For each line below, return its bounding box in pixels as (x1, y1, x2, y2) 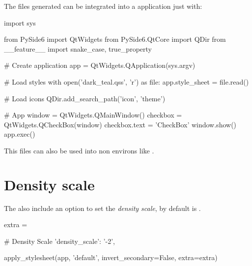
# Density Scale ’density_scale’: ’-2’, (4, 236, 115, 246)
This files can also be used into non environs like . (4, 145, 154, 155)
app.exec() (4, 129, 35, 139)
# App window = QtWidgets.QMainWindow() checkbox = (4, 110, 182, 120)
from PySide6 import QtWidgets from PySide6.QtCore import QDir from (4, 34, 226, 44)
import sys (4, 17, 36, 28)
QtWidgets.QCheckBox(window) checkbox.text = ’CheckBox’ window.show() (4, 119, 237, 129)
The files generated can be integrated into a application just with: (4, 1, 202, 11)
